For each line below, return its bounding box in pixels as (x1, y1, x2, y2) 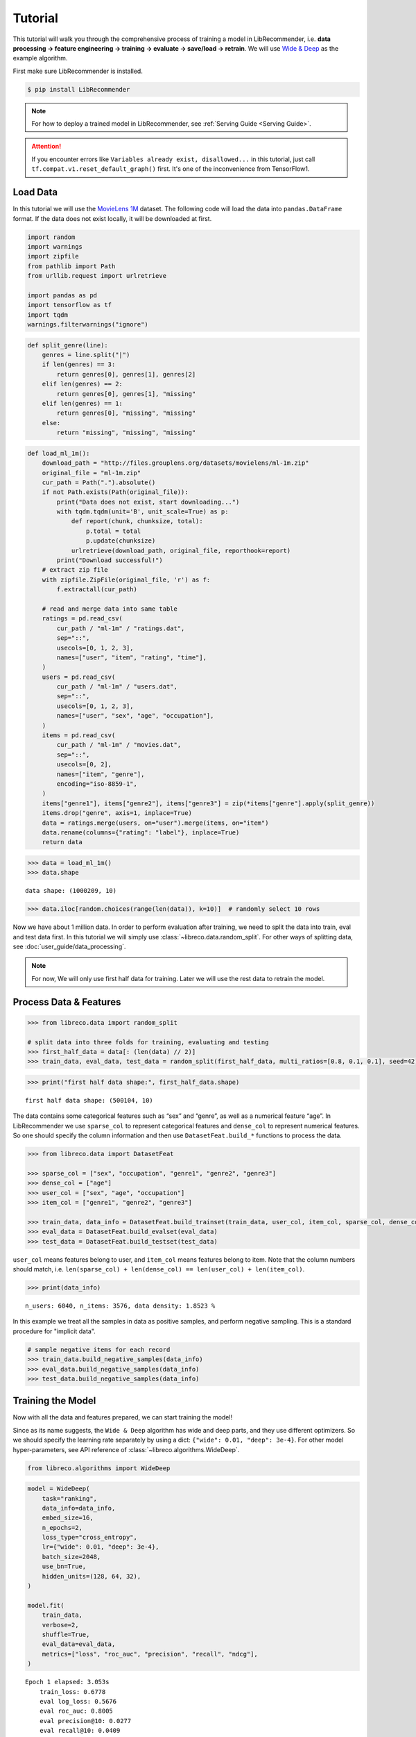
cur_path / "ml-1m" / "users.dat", (56, 683, 178, 691)
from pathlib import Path (27, 262, 116, 270)
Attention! (31, 142, 62, 151)
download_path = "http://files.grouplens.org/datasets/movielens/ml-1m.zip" (42, 459, 309, 467)
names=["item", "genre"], (56, 770, 145, 778)
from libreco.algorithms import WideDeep (27, 1464, 171, 1472)
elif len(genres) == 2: (42, 380, 123, 388)
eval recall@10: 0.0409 (39, 1727, 121, 1735)
